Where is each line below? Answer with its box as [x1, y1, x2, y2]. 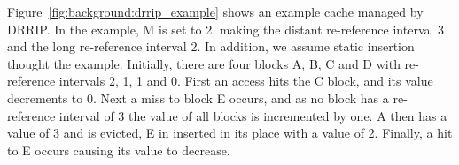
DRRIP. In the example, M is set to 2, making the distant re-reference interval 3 [7, 19, 445, 38]
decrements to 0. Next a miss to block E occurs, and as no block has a [7, 88, 389, 107]
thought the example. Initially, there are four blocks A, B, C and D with [7, 54, 401, 72]
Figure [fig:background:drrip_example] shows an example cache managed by [7, 3, 424, 20]
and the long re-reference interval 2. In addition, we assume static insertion [7, 37, 415, 56]
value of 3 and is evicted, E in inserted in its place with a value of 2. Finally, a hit [7, 124, 453, 142]
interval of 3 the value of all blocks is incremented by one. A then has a [58, 106, 447, 124]
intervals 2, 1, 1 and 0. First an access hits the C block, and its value [58, 71, 433, 90]
